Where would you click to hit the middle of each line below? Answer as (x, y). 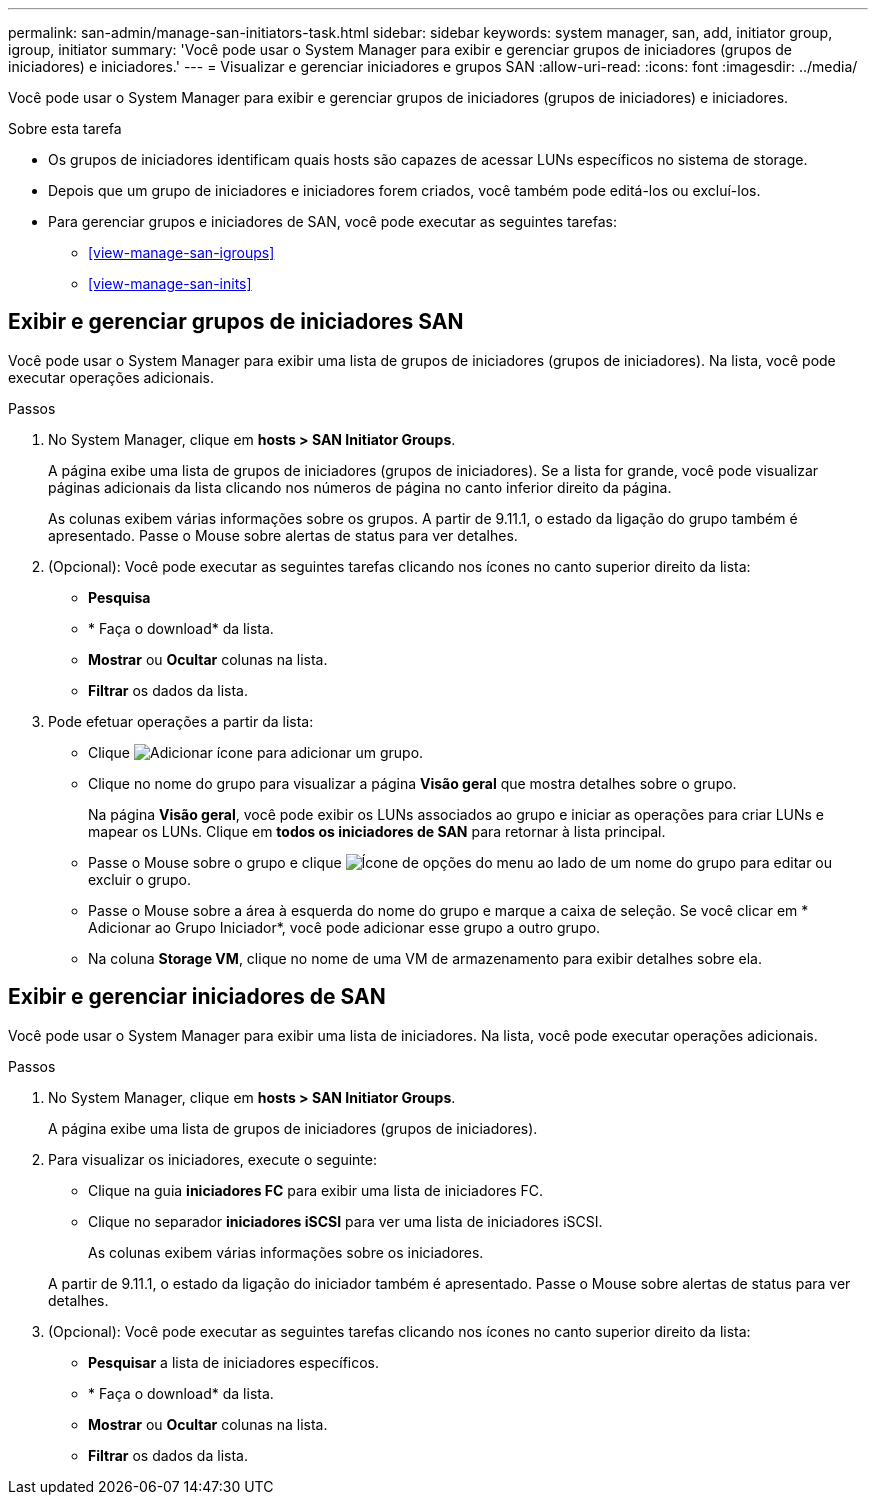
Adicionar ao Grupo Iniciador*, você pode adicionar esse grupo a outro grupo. (344, 927)
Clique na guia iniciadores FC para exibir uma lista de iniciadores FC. (315, 1190)
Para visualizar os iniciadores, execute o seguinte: (212, 1159)
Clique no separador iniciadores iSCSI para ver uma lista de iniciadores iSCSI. (345, 1221)
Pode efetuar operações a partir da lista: (181, 721)
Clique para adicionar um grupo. (256, 752)
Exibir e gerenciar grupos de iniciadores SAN (236, 322)
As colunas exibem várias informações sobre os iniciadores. (286, 1252)
